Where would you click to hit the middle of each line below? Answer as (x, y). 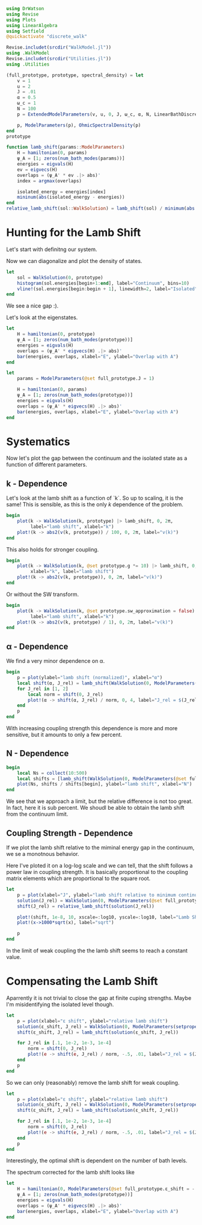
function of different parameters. (47, 465)
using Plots (21, 20)
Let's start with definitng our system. (52, 249)
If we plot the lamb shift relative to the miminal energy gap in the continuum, (100, 848)
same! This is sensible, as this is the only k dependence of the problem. (95, 504)
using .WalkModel (28, 53)
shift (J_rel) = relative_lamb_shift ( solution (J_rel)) (86, 906)
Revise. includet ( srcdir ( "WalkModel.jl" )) (59, 48)
